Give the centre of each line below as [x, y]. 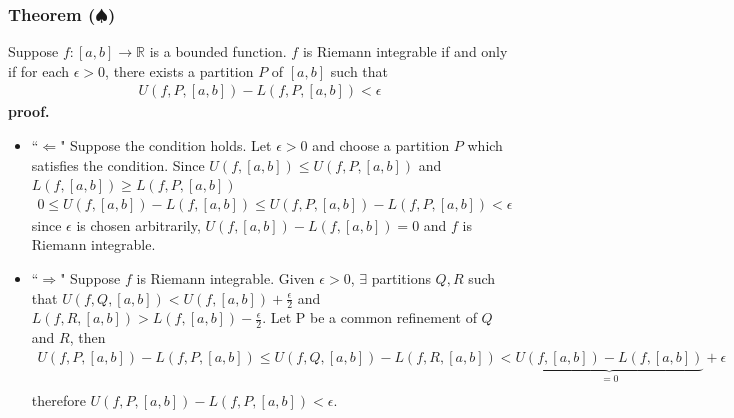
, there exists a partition [179, 70]
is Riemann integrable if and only [405, 51]
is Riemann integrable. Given [225, 278]
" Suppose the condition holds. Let [166, 145]
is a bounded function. [218, 51]
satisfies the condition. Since [118, 164]
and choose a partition [381, 145]
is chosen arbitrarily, [138, 224]
